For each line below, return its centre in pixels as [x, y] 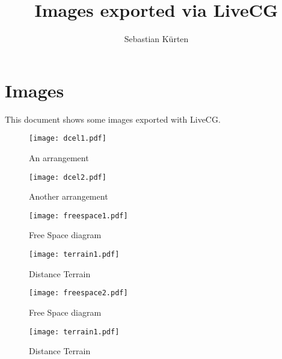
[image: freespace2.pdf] [78, 293]
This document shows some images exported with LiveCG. [113, 119]
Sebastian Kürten [156, 39]
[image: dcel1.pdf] [68, 139]
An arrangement [59, 157]
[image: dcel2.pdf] [68, 177]
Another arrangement [69, 196]
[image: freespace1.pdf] [78, 216]
